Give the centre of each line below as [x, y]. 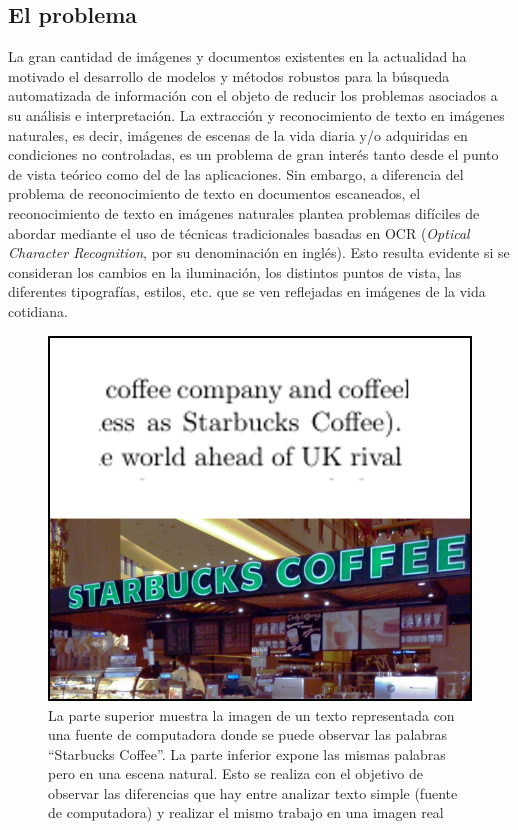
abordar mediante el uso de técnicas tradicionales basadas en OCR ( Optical [239, 232]
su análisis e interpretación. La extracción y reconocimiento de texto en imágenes [256, 114]
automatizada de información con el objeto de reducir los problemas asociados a [253, 95]
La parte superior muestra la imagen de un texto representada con [251, 714]
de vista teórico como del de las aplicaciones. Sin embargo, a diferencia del [236, 173]
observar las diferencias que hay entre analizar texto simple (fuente [253, 792]
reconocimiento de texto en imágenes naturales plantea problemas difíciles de [244, 212]
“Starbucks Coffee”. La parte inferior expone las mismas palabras [247, 753]
